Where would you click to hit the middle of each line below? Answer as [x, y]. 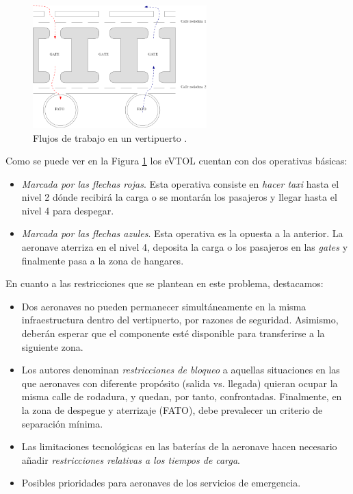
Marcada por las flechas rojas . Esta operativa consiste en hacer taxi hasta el [180, 183]
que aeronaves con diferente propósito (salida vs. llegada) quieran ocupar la [180, 383]
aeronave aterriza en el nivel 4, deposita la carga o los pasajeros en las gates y [185, 247]
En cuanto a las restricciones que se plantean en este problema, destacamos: [165, 283]
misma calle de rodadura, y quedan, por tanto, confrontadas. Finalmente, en [182, 396]
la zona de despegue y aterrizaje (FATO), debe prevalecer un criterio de [172, 410]
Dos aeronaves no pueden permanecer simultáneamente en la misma [164, 306]
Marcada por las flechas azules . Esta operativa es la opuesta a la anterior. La [182, 233]
